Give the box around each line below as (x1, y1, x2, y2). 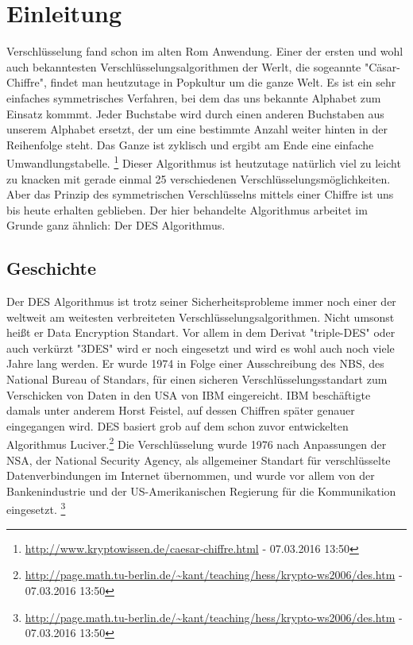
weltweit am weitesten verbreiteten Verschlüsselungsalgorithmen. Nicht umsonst (6, 308, 395, 325)
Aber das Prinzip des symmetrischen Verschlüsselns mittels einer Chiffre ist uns (6, 186, 394, 203)
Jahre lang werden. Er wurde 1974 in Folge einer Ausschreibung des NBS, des (6, 355, 384, 372)
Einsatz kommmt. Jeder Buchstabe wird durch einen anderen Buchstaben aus (6, 105, 384, 122)
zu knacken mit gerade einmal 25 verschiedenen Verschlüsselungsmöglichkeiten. (6, 170, 391, 187)
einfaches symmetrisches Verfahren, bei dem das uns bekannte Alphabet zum (6, 89, 381, 106)
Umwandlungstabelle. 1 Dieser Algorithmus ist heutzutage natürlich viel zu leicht (6, 153, 401, 171)
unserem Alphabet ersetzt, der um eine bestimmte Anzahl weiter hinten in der (6, 121, 388, 137)
